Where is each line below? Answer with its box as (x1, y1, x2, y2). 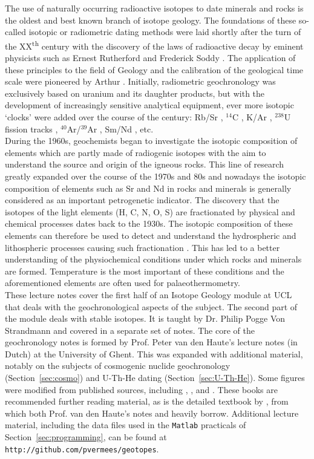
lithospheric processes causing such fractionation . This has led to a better (5, 241, 280, 253)
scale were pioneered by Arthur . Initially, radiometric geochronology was (5, 75, 276, 88)
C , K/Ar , (232, 111, 272, 123)
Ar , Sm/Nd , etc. (87, 122, 154, 135)
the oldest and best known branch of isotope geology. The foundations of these (5, 13, 296, 26)
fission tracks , (5, 122, 58, 135)
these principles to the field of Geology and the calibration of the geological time (5, 63, 304, 76)
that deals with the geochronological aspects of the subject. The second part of (5, 300, 298, 313)
